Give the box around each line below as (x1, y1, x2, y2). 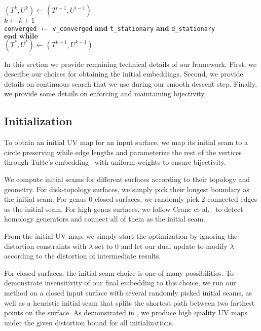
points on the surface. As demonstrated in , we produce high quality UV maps (4, 307, 248, 318)
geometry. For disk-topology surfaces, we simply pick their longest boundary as (4, 183, 249, 194)
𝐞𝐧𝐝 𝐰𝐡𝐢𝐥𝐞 (4, 32, 38, 40)
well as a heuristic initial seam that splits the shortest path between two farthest (4, 297, 255, 308)
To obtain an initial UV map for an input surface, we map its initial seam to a (4, 137, 248, 148)
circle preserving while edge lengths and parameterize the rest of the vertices (4, 146, 242, 157)
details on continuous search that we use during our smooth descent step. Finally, (4, 78, 257, 89)
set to (95, 240, 113, 251)
